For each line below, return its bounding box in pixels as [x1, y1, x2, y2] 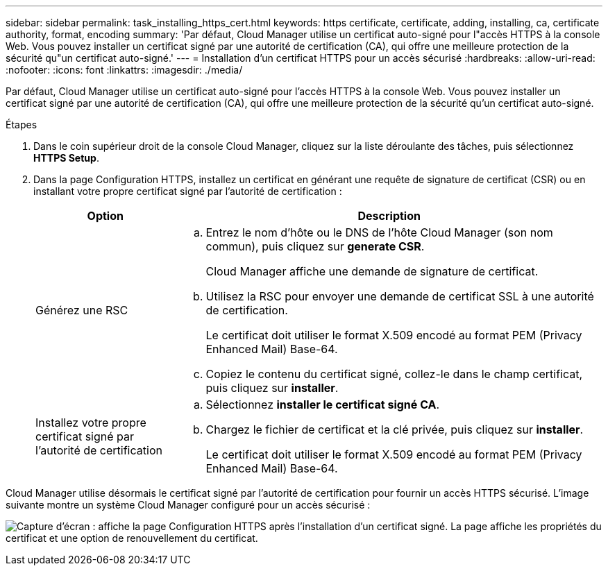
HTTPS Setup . [33, 152, 99, 164]
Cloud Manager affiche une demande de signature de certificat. [205, 264, 539, 278]
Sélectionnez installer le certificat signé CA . [205, 398, 440, 411]
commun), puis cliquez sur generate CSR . [205, 239, 425, 253]
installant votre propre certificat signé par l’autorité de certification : [33, 185, 342, 197]
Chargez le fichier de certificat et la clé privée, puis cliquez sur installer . [205, 423, 584, 436]
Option [87, 209, 124, 223]
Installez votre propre [35, 416, 146, 429]
